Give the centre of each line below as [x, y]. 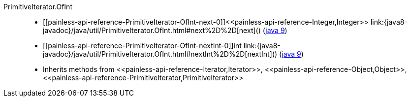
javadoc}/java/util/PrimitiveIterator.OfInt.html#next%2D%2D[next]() [152, 30]
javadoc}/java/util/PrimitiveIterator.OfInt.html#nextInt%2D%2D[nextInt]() [160, 54]
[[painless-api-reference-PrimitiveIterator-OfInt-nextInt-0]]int [142, 46]
